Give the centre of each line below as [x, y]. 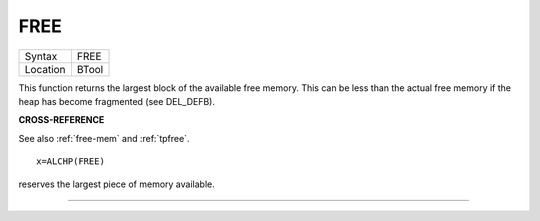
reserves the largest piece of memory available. [116, 184]
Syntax [41, 56]
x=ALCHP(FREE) [70, 161]
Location [45, 69]
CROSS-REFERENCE [61, 120]
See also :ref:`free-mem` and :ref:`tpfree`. [104, 138]
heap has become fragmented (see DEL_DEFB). [116, 101]
